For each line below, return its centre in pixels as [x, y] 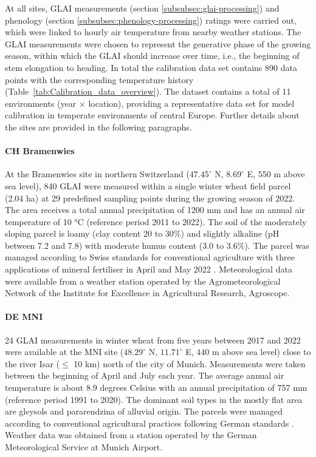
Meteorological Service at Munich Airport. [84, 447]
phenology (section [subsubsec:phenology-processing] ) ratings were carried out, [151, 20]
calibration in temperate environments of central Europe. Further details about [152, 115]
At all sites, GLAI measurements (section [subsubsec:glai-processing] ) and [142, 8]
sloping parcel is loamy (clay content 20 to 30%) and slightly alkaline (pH [142, 233]
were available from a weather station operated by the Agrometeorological [143, 281]
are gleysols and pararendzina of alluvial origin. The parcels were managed [144, 411]
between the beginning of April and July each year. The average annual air [145, 375]
